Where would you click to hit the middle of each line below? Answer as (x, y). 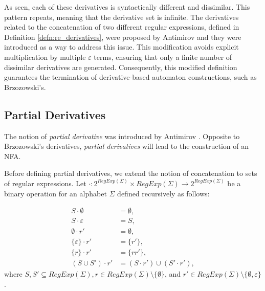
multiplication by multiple (45, 57)
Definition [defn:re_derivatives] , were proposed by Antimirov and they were (123, 37)
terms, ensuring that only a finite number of (163, 57)
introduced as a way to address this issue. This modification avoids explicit (122, 47)
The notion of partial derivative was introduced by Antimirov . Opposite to (122, 136)
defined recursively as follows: (163, 193)
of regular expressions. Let (45, 183)
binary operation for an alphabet (56, 193)
